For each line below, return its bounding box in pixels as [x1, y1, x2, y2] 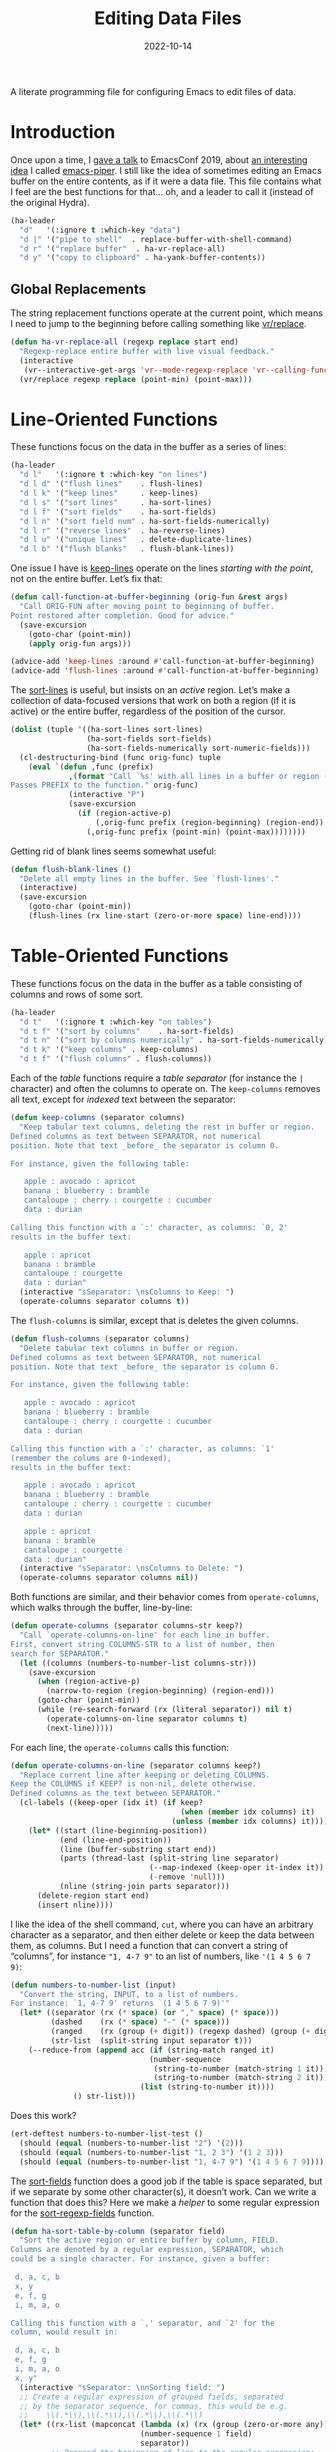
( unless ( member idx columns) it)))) [171, 1816, 329, 1826]
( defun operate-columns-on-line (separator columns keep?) [10, 1760, 262, 1771]
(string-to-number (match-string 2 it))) [153, 2073, 329, 2083]
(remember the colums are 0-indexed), [10, 1453, 172, 1463]
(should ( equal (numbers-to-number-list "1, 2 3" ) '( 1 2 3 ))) [19, 2147, 284, 2157]
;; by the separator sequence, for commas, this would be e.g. [19, 2401, 288, 2411]
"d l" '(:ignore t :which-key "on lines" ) [19, 470, 208, 480]
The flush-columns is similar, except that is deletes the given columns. [10, 1314, 299, 1326]
